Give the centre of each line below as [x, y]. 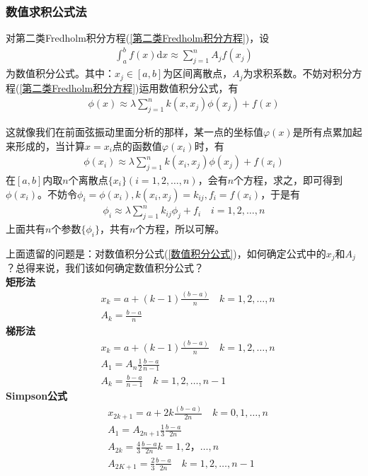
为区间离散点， [198, 73]
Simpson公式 [37, 396]
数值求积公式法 [46, 11]
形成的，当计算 [50, 145]
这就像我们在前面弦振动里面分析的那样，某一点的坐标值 [134, 132]
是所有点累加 [322, 132]
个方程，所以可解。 [180, 228]
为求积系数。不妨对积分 [298, 73]
